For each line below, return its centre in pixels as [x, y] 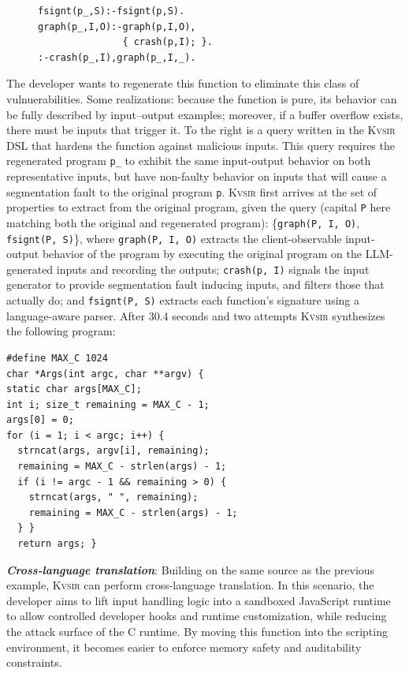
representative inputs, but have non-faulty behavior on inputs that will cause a [197, 176]
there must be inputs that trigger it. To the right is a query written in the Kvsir [201, 130]
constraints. [34, 662]
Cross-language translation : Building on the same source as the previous [191, 569]
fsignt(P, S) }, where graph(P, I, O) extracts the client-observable [174, 238]
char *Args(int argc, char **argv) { [105, 374]
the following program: [61, 331]
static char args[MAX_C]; [74, 389]
